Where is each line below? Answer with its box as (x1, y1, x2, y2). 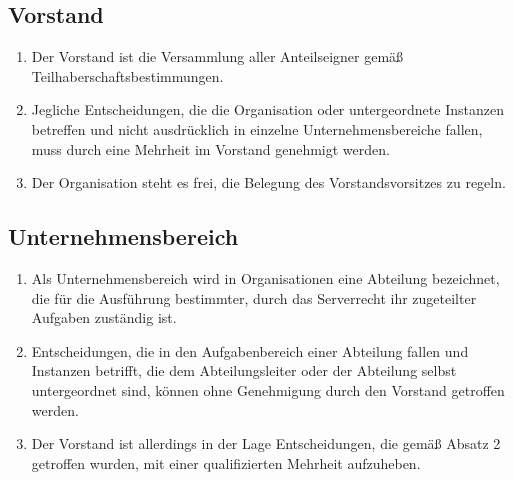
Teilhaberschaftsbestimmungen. (31, 65, 224, 86)
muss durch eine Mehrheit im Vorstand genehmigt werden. (31, 138, 390, 159)
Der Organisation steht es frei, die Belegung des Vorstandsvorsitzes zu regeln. (31, 172, 506, 193)
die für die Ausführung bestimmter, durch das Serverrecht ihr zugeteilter (31, 287, 477, 308)
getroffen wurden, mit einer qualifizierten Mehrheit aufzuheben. (31, 452, 421, 473)
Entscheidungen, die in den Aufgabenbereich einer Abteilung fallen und (31, 340, 469, 361)
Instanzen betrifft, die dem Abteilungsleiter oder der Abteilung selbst (31, 360, 457, 381)
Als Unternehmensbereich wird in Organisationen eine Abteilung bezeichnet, (31, 267, 500, 288)
